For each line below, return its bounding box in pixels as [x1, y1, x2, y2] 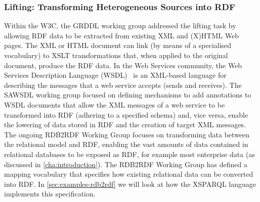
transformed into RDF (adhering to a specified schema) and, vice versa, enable [4, 109, 248, 120]
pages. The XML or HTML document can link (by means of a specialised [4, 40, 232, 50]
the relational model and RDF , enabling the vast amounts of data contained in [4, 139, 248, 149]
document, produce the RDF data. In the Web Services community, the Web [4, 60, 242, 70]
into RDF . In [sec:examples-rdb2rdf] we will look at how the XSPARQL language [4, 178, 256, 189]
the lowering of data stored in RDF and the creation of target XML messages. [4, 119, 246, 130]
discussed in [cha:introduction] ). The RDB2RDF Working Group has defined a [4, 159, 247, 169]
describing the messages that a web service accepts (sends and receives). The [4, 79, 242, 90]
